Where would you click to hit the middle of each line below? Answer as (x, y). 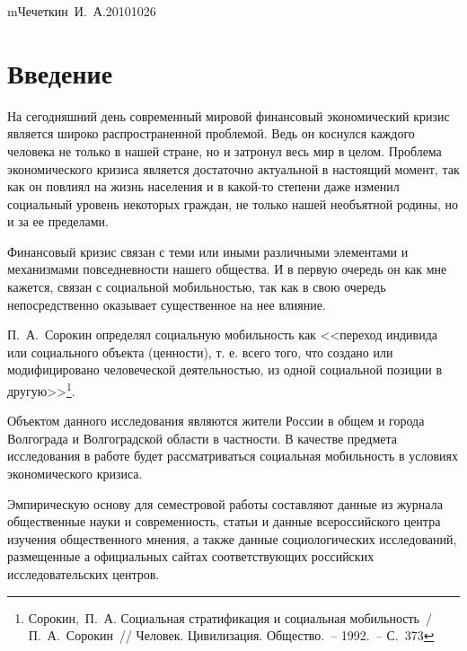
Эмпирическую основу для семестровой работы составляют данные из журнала (225, 503)
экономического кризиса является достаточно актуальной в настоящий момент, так (233, 168)
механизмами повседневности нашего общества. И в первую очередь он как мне (227, 269)
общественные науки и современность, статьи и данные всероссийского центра (224, 521)
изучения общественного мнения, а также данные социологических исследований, (232, 538)
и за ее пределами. (58, 221)
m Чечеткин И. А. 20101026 (82, 11)
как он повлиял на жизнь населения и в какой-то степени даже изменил (203, 186)
